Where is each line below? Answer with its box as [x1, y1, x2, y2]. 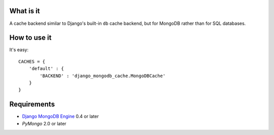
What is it [9, 7, 40, 15]
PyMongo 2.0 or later [22, 120, 66, 126]
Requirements [9, 100, 55, 109]
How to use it [9, 33, 52, 42]
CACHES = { [18, 58, 46, 64]
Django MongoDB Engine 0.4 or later [22, 113, 99, 119]
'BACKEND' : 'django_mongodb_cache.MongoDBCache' [40, 73, 166, 79]
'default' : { [28, 66, 64, 72]
